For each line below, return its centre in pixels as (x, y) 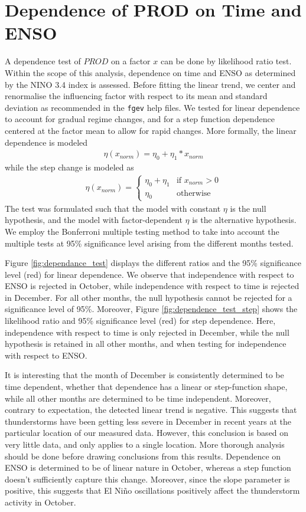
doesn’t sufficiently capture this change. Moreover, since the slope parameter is (147, 479)
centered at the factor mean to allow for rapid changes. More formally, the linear (151, 130)
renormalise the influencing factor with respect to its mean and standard (136, 96)
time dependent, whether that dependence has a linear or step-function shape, (146, 387)
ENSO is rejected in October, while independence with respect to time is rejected (152, 286)
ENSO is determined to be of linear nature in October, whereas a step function (148, 467)
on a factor (131, 61)
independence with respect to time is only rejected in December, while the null (147, 332)
